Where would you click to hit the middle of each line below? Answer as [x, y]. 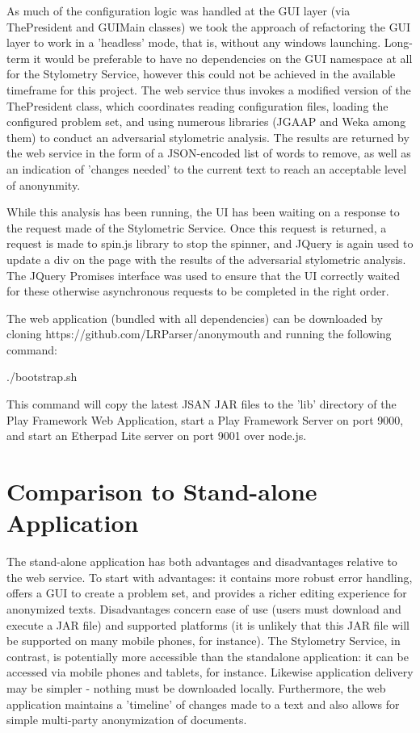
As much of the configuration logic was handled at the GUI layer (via [178, 10]
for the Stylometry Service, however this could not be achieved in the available [201, 74]
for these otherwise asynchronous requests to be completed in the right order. [198, 291]
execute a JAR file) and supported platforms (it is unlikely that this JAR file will [208, 624]
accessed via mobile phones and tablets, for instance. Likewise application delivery [210, 672]
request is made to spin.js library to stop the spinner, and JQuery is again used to [210, 243]
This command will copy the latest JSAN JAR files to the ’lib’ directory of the [202, 404]
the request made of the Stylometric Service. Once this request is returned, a [197, 227]
